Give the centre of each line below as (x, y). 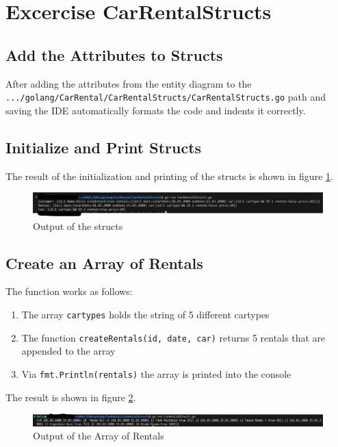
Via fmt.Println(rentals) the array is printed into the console (156, 373)
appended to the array (68, 351)
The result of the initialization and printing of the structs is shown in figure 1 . (169, 176)
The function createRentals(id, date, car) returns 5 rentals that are (173, 337)
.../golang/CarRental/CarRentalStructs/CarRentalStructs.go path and (166, 97)
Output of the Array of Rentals (99, 436)
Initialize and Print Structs (104, 147)
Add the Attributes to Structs (114, 54)
